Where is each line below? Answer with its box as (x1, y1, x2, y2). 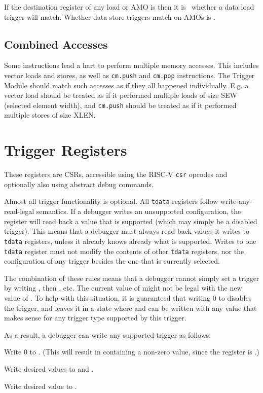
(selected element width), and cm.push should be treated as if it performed (4, 99, 237, 110)
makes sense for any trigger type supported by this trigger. (4, 312, 186, 323)
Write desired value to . (4, 380, 77, 391)
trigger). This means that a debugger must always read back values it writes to (4, 226, 249, 236)
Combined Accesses (4, 36, 108, 52)
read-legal (4, 206, 34, 217)
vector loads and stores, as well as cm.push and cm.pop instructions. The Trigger (4, 69, 255, 80)
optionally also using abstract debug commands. (4, 178, 154, 189)
